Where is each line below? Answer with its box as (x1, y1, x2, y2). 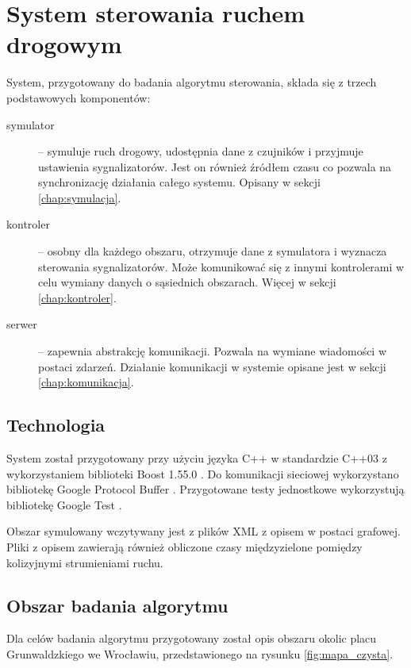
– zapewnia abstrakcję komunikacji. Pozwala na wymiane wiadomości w (38, 343, 387, 359)
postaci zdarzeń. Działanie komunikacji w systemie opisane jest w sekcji (38, 358, 386, 374)
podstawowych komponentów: (6, 89, 151, 106)
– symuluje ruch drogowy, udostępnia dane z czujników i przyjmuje (38, 143, 363, 159)
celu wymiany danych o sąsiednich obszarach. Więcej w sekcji (38, 274, 336, 290)
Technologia (6, 413, 106, 437)
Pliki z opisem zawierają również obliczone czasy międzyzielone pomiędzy (6, 538, 363, 555)
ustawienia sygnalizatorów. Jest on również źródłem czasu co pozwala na (38, 158, 392, 175)
